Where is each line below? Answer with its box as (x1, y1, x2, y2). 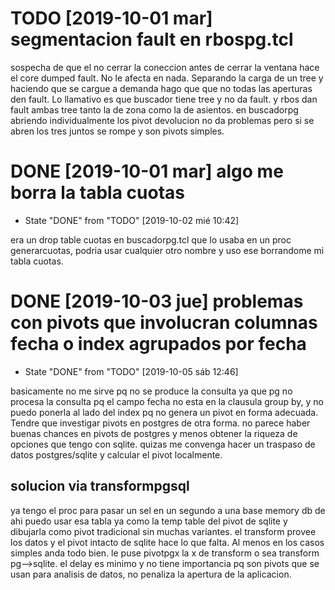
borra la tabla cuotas (10, 182, 185, 204)
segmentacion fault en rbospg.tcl (10, 28, 294, 51)
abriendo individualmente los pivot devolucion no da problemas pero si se (10, 114, 315, 126)
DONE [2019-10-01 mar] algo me (10, 160, 284, 183)
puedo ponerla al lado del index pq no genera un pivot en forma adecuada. (10, 406, 319, 418)
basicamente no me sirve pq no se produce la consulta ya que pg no (10, 385, 293, 397)
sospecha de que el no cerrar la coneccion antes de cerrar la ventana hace (10, 61, 320, 73)
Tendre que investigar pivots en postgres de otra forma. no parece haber (10, 417, 311, 429)
